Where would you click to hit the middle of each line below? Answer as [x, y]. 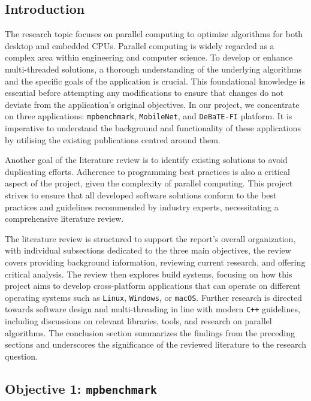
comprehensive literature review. [64, 218]
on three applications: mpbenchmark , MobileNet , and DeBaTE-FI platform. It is [149, 116]
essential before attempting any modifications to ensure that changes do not [144, 93]
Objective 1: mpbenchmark [81, 388]
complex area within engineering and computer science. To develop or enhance [149, 57]
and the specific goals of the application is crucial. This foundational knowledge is [155, 81]
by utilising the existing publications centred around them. [113, 139]
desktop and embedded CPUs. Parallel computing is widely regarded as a [140, 45]
